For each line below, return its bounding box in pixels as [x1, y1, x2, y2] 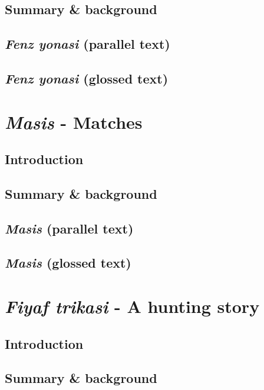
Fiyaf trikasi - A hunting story [5, 294, 260, 319]
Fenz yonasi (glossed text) [5, 69, 169, 87]
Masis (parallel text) [5, 219, 134, 237]
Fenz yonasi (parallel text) [5, 35, 170, 53]
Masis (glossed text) [5, 254, 131, 272]
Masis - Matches [5, 109, 143, 134]
